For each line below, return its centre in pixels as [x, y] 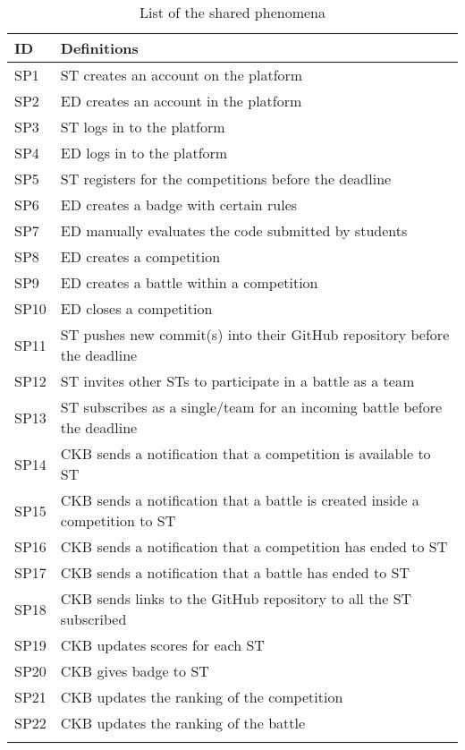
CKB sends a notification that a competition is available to [245, 453]
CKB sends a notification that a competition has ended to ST [254, 546]
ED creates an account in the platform [181, 101]
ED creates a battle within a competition [189, 282]
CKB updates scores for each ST [162, 645]
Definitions [99, 48]
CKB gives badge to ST [135, 671]
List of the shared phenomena [232, 12]
